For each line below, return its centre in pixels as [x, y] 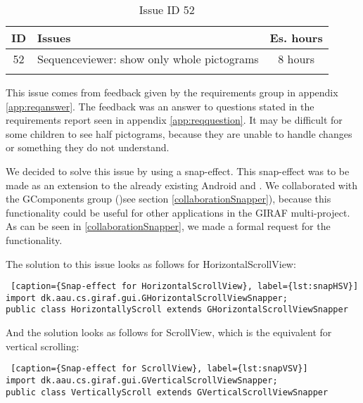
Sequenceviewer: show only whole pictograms [148, 59]
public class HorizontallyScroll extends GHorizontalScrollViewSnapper [177, 310]
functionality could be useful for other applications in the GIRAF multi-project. [178, 212]
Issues [54, 38]
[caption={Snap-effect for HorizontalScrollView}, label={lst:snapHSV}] [185, 287]
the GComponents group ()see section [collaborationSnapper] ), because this [168, 199]
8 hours [296, 59]
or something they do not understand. [88, 147]
